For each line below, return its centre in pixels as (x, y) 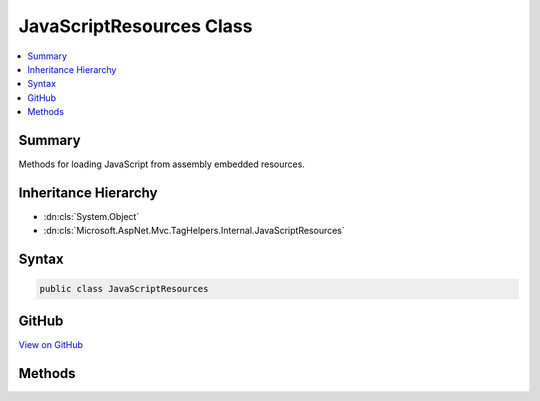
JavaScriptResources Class (135, 26)
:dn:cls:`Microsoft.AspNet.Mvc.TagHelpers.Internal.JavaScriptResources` (194, 231)
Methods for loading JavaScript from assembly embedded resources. (161, 164)
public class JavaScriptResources (124, 289)
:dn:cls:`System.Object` (91, 216)
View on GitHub (51, 344)
